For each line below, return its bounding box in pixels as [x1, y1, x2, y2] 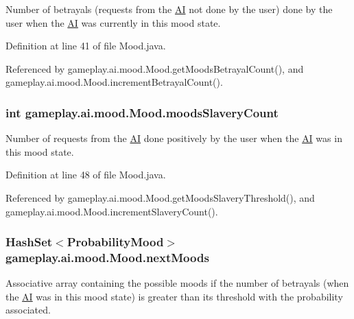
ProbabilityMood [67, 233, 164, 250]
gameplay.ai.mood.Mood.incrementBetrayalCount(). [5, 75, 223, 89]
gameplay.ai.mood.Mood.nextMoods [5, 249, 209, 265]
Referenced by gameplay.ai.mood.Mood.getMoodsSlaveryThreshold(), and [5, 190, 315, 204]
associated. [5, 303, 51, 317]
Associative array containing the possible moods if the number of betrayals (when [5, 276, 349, 290]
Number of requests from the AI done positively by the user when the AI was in [5, 131, 342, 145]
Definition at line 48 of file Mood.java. [5, 167, 166, 182]
